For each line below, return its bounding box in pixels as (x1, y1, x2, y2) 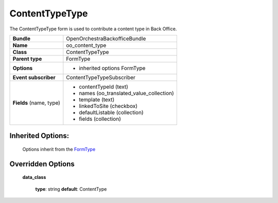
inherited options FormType (79, 64, 146, 71)
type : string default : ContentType (35, 186, 107, 192)
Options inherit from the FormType (22, 146, 96, 152)
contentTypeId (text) (79, 83, 129, 90)
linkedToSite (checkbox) (79, 102, 137, 109)
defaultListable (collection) (79, 108, 144, 116)
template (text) (79, 96, 115, 103)
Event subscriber (12, 73, 56, 81)
